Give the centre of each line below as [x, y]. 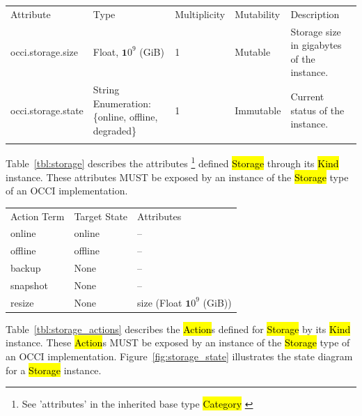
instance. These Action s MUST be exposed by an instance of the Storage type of [178, 342]
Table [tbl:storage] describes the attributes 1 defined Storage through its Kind [172, 162]
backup [26, 268]
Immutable [258, 110]
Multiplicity [200, 14]
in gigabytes [316, 45]
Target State [101, 216]
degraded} [115, 130]
